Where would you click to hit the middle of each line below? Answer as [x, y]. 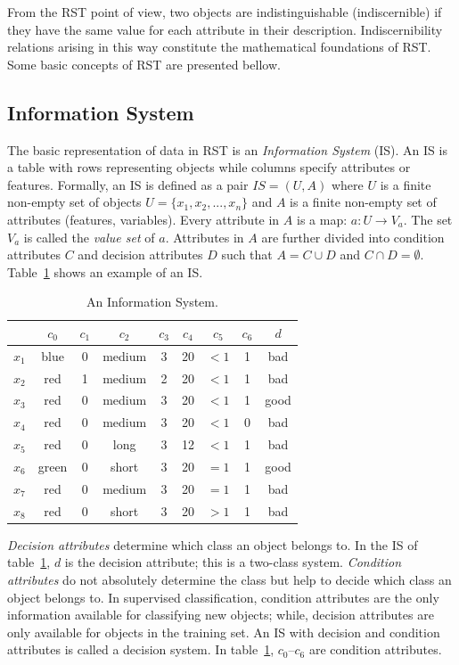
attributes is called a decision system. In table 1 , [141, 649]
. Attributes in [205, 237]
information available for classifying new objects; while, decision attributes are [221, 615]
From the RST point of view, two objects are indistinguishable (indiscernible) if [225, 12]
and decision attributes [140, 255]
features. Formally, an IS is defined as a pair [128, 184]
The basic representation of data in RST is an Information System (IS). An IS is [227, 149]
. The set [428, 219]
